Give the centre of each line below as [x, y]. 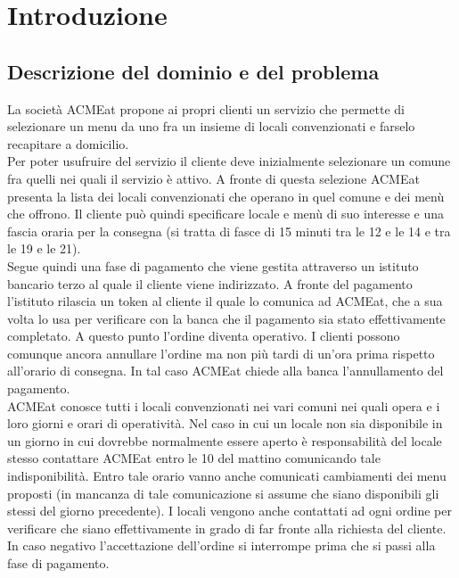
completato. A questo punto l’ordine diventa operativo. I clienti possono [204, 336]
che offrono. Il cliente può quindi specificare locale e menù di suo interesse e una [225, 214]
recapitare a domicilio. [68, 143]
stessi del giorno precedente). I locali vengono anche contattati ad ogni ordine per [229, 511]
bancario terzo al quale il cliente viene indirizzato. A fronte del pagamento [210, 283]
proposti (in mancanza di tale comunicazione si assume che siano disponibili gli [223, 493]
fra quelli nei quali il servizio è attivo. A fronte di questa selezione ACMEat [213, 178]
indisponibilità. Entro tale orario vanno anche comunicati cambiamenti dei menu [227, 476]
